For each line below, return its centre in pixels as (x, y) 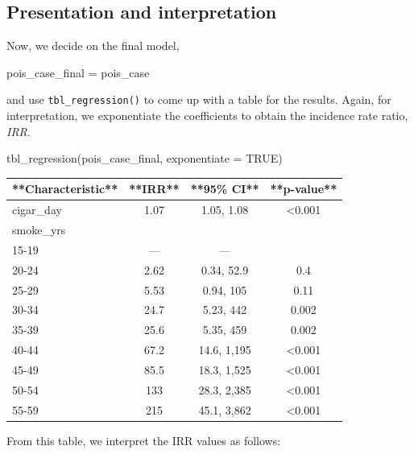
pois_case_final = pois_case (78, 72)
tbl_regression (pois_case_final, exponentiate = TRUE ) (145, 158)
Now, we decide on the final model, (93, 45)
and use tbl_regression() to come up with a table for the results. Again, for (199, 99)
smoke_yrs (39, 230)
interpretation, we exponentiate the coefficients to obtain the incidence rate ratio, (207, 116)
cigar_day (37, 210)
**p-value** (304, 189)
